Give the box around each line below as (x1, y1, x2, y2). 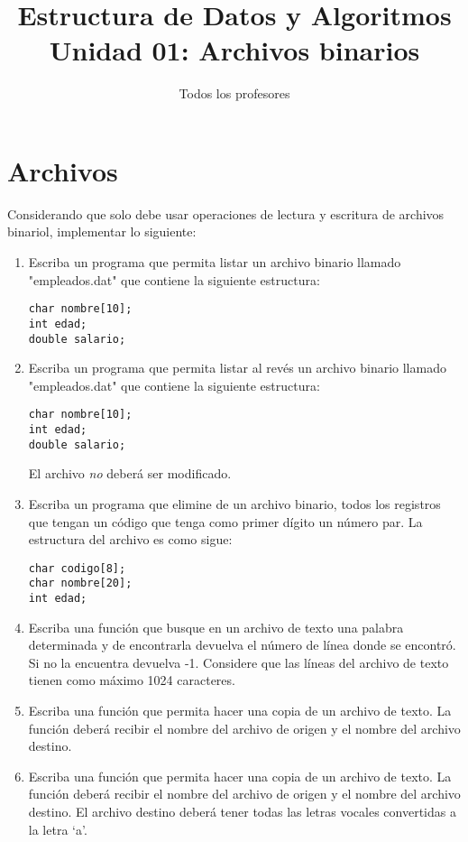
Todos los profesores (179, 84, 290, 103)
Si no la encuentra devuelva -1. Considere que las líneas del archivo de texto (28, 652, 449, 671)
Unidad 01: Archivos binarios (49, 32, 420, 69)
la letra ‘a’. (28, 819, 87, 838)
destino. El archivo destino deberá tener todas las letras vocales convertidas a (28, 802, 456, 821)
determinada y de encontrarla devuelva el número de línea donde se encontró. (28, 635, 456, 654)
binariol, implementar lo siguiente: (7, 222, 197, 241)
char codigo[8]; (28, 561, 126, 575)
